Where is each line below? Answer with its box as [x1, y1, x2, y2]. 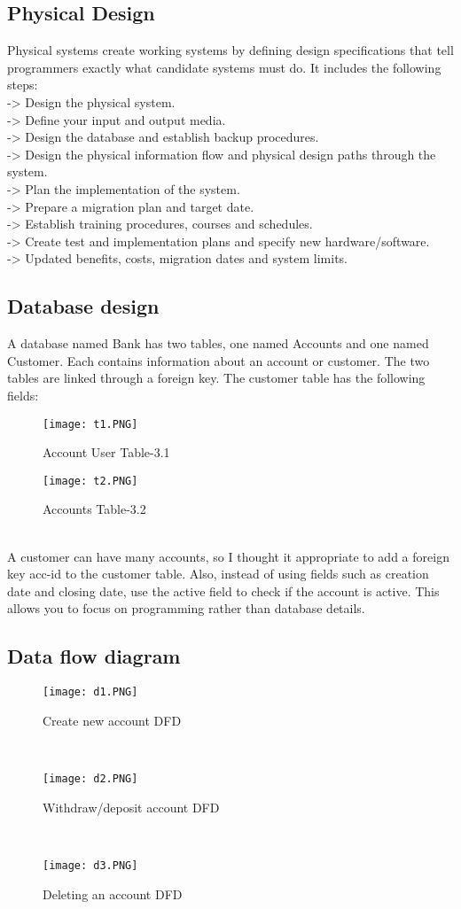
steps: [7, 75, 38, 94]
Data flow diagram [7, 642, 181, 670]
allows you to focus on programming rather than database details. [7, 599, 365, 618]
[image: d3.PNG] [43, 858, 138, 872]
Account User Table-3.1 [43, 443, 170, 462]
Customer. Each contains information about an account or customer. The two [7, 351, 430, 369]
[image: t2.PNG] [43, 474, 138, 487]
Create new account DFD [43, 711, 182, 729]
